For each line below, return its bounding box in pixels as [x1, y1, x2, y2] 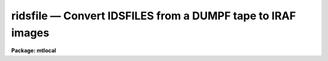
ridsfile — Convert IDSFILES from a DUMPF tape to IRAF [11, 9, 296, 22]
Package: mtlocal [11, 47, 56, 54]
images [11, 26, 50, 39]
